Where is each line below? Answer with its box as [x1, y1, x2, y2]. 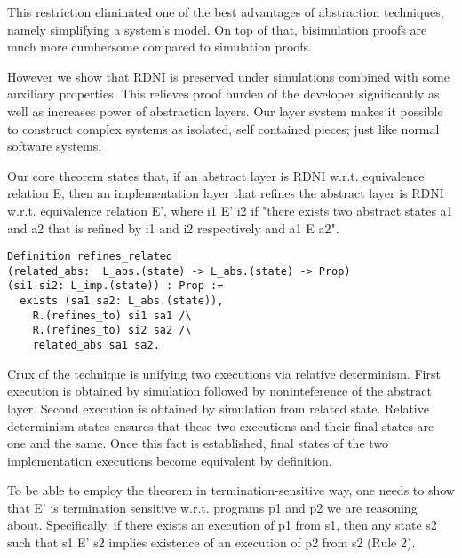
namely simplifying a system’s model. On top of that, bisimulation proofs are [7, 20, 427, 38]
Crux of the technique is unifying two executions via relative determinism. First [7, 364, 441, 382]
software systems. [7, 137, 102, 155]
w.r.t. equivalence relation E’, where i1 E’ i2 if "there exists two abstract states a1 [7, 200, 453, 219]
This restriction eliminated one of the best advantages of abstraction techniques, [7, 3, 444, 20]
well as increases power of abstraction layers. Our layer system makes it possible [7, 101, 443, 120]
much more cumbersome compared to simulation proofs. [7, 37, 312, 56]
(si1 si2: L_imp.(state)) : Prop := [7, 279, 224, 293]
